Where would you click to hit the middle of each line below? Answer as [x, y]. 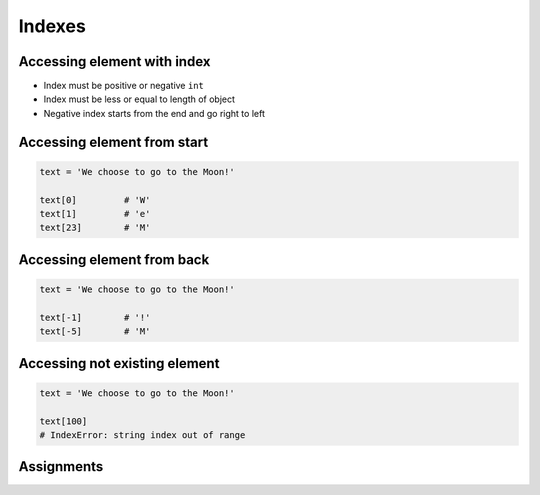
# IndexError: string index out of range [142, 434]
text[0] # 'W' [95, 199]
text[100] [63, 421]
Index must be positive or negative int [124, 86]
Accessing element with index [114, 61]
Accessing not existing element [119, 363]
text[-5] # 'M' [95, 331]
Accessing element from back [114, 259]
